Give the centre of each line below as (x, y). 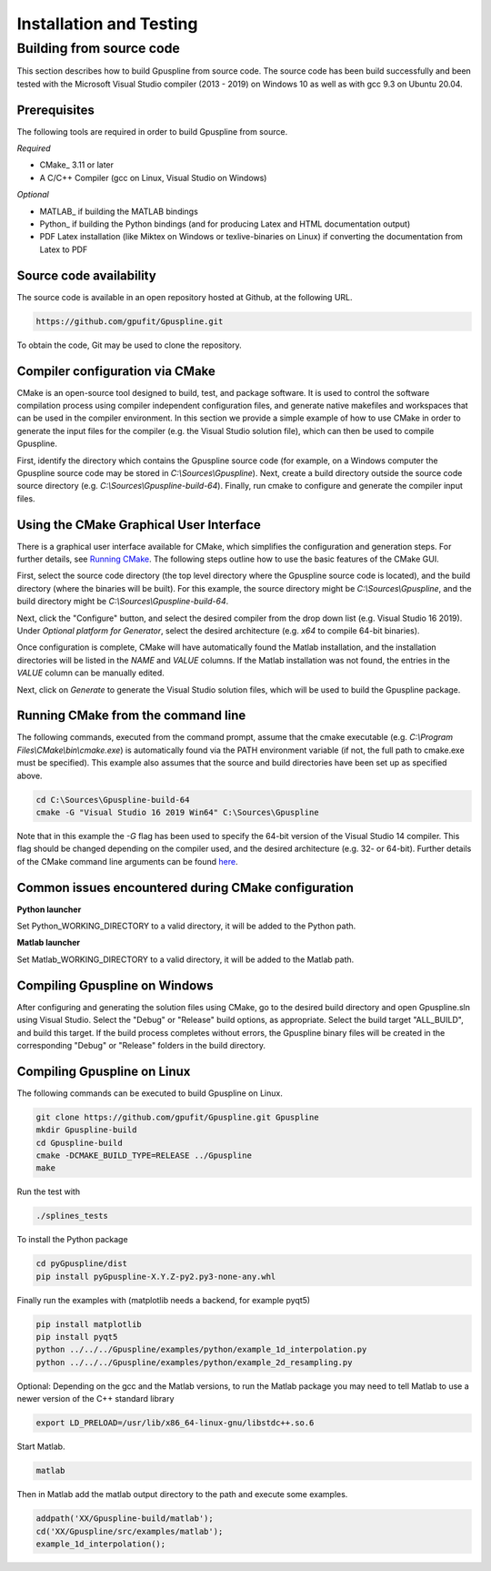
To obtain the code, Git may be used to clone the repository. (129, 345)
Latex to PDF (64, 249)
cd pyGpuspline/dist (81, 1264)
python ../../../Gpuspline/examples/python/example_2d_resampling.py (194, 1362)
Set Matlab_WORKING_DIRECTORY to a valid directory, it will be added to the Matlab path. (185, 959)
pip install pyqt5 (77, 1337)
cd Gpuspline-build (79, 1143)
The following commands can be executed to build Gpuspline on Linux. (150, 1093)
